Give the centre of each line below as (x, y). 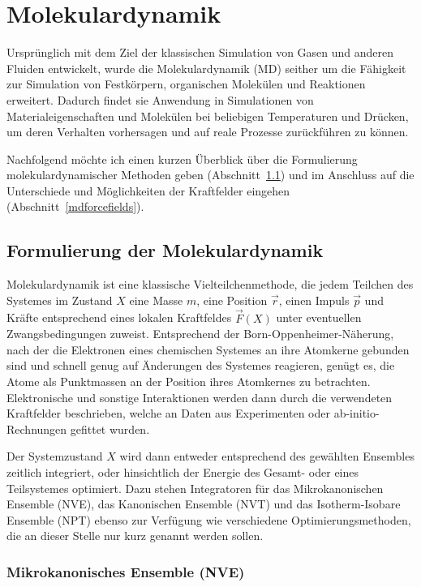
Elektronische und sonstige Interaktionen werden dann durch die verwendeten (200, 397)
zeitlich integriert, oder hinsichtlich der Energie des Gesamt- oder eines (183, 472)
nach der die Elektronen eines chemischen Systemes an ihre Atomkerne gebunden (208, 349)
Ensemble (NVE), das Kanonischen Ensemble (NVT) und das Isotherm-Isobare (204, 504)
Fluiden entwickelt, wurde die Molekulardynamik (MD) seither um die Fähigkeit (206, 68)
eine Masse (156, 300)
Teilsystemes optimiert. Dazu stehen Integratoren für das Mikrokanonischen (195, 488)
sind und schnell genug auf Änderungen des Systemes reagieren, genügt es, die (201, 365)
